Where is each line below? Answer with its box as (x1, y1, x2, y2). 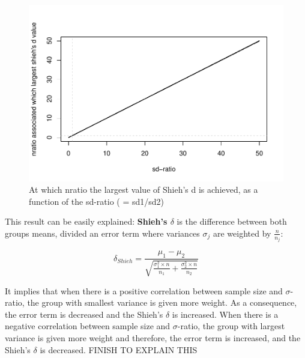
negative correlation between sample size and (5, 320, 171, 332)
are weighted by (213, 226, 271, 239)
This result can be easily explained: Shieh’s (5, 215, 168, 228)
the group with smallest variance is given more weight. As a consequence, (27, 296, 297, 309)
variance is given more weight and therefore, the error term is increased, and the (5, 331, 301, 344)
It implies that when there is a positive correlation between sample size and (5, 284, 283, 297)
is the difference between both (177, 215, 287, 228)
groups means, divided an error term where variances (5, 226, 200, 239)
